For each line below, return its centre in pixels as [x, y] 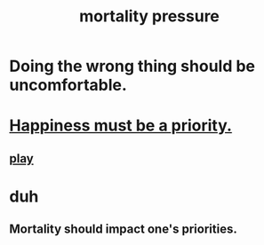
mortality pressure [149, 16]
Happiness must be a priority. [121, 126]
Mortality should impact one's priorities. [123, 229]
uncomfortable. [68, 85]
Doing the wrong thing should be [132, 66]
